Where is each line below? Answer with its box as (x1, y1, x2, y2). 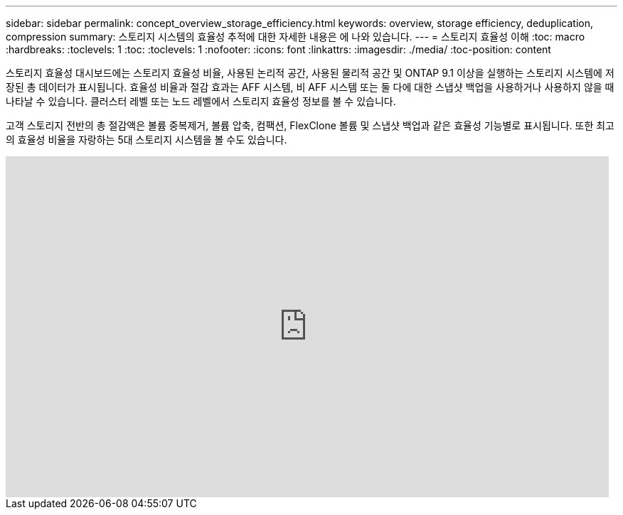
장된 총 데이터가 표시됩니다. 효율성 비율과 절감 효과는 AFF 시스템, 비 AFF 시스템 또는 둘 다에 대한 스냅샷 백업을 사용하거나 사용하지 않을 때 (6, 81, 614, 93)
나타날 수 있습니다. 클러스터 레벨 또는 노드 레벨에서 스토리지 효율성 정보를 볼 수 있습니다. (6, 95, 396, 107)
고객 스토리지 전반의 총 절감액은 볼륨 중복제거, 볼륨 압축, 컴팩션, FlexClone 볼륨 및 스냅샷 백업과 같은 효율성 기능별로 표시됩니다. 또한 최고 (6, 119, 614, 131)
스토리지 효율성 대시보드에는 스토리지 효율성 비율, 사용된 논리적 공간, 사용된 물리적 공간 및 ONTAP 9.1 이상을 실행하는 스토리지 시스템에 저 (6, 67, 614, 79)
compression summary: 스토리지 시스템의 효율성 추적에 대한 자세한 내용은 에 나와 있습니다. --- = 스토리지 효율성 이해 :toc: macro (6, 31, 585, 43)
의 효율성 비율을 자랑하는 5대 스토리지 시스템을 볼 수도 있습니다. (6, 134, 287, 146)
